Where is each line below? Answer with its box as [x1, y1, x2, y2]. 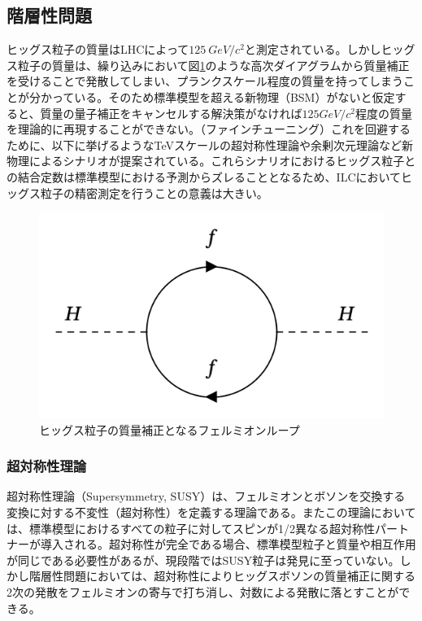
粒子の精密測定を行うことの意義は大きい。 [40, 184, 268, 201]
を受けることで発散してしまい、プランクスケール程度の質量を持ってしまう [7, 72, 404, 90]
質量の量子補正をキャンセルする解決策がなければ [40, 104, 302, 121]
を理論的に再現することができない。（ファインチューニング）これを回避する [7, 120, 411, 138]
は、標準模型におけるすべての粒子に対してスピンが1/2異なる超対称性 [7, 519, 376, 536]
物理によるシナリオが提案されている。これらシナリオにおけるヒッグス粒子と [7, 152, 416, 169]
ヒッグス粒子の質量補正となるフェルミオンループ [39, 421, 300, 438]
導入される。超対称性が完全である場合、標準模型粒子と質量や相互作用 [40, 536, 416, 553]
